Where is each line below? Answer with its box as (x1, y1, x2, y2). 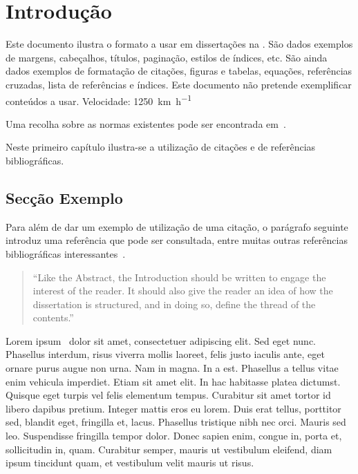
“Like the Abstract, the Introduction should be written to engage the (32, 269, 326, 284)
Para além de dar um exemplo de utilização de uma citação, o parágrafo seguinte (6, 219, 348, 234)
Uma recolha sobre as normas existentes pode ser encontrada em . (6, 116, 286, 131)
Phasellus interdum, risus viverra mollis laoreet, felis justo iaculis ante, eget (6, 347, 325, 361)
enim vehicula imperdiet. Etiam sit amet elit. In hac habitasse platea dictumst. (6, 374, 341, 388)
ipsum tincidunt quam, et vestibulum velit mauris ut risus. (6, 455, 254, 470)
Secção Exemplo (6, 187, 123, 208)
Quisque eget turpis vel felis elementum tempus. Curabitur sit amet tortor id (6, 388, 331, 402)
